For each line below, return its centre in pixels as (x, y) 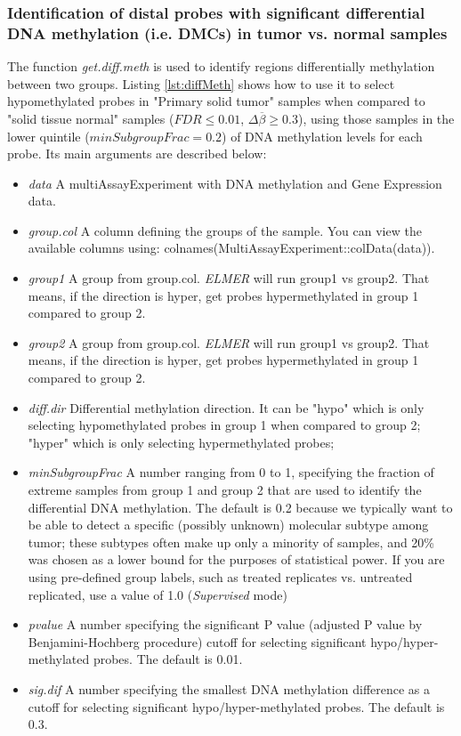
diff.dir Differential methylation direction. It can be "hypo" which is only (226, 407)
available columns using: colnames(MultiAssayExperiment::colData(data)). (231, 248)
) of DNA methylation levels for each (322, 136)
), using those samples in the (376, 118)
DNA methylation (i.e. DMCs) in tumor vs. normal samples (227, 32)
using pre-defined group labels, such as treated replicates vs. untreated (220, 576)
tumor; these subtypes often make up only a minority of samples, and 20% (231, 542)
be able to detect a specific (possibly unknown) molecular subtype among (228, 525)
